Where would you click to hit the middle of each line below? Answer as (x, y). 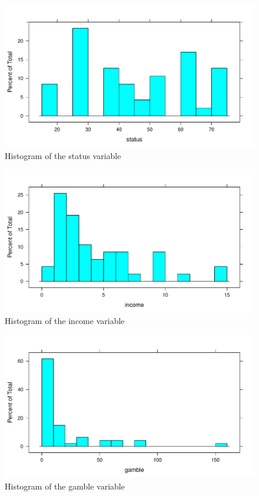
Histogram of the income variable (65, 321)
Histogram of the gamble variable (65, 486)
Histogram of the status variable (63, 155)
